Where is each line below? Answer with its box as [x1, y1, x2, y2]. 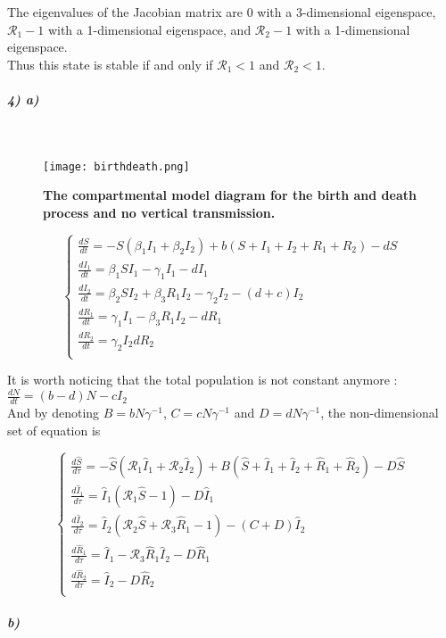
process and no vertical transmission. [43, 203, 276, 221]
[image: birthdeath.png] [43, 160, 190, 173]
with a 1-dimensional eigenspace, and [47, 20, 252, 38]
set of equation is [7, 420, 101, 439]
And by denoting [7, 403, 100, 422]
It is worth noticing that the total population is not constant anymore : [7, 370, 398, 389]
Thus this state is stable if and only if [7, 54, 213, 73]
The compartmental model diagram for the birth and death [43, 186, 417, 204]
